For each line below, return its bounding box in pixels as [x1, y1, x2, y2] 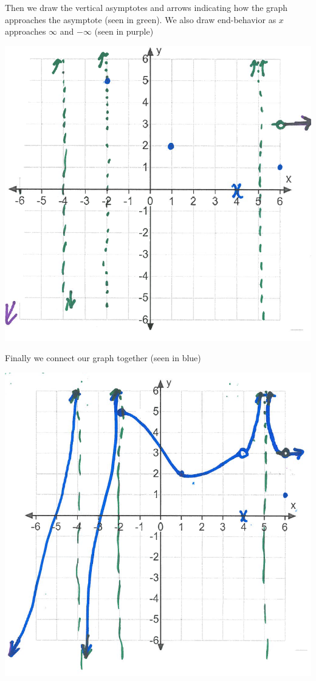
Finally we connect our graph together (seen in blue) [5, 351, 201, 364]
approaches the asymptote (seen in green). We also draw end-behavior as [5, 13, 276, 26]
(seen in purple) [94, 25, 154, 38]
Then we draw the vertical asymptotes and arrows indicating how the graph [5, 1, 288, 13]
